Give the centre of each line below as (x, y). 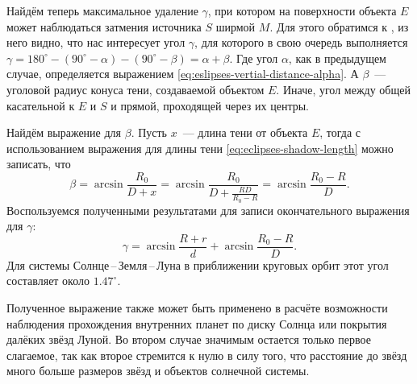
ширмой (236, 26)
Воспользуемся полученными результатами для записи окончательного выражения (208, 210)
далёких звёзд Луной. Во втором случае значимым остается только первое (189, 339)
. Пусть (149, 132)
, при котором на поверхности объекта (302, 10)
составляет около (48, 281)
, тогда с (340, 132)
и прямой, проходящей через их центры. (210, 105)
